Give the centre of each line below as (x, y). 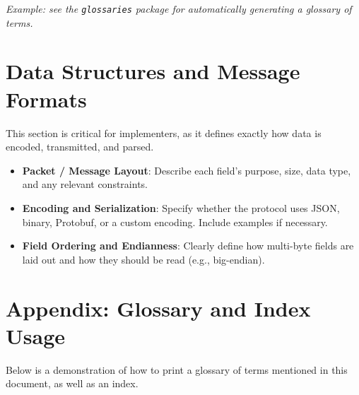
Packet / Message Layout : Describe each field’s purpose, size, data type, (187, 170)
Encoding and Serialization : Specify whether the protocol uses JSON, (181, 207)
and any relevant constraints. (85, 184)
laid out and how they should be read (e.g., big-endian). (143, 259)
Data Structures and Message (153, 71)
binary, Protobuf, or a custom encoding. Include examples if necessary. (175, 222)
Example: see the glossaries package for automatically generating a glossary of (179, 8)
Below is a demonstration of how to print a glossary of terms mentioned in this (177, 369)
